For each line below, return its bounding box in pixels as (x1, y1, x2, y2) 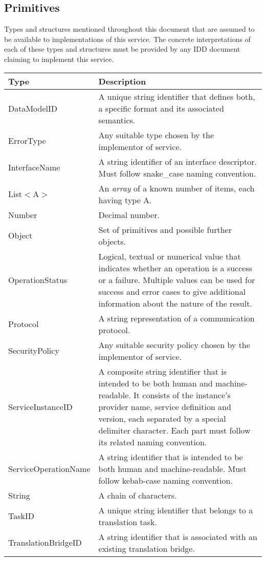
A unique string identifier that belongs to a (98, 504, 253, 516)
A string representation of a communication (98, 312, 255, 324)
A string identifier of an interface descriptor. (98, 155, 257, 167)
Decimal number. (98, 208, 160, 221)
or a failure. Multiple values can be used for (98, 273, 255, 286)
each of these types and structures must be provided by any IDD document (4, 44, 240, 54)
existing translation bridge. (98, 542, 195, 554)
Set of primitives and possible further (98, 223, 232, 235)
